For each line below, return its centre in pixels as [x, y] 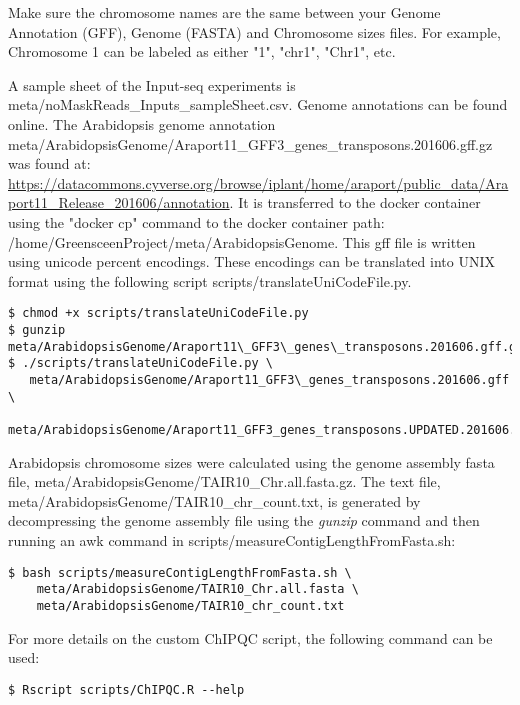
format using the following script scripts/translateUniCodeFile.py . [210, 280]
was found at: [49, 163]
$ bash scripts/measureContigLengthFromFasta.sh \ [180, 572]
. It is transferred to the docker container [355, 202]
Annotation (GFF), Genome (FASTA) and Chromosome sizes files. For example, [254, 31]
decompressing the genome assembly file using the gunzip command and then [244, 520]
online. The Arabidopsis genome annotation [142, 123]
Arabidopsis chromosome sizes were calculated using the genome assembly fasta [251, 461]
